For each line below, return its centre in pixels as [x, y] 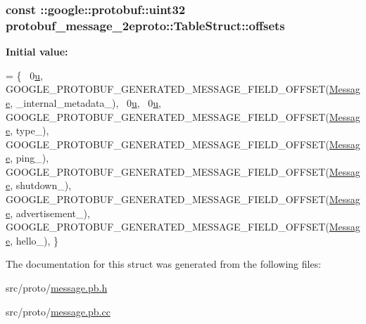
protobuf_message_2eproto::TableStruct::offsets [145, 25]
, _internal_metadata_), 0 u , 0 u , [86, 102]
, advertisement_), [50, 213]
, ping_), [30, 158]
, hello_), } [34, 240]
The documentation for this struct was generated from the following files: [164, 264]
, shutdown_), [41, 185]
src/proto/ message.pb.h [57, 288]
